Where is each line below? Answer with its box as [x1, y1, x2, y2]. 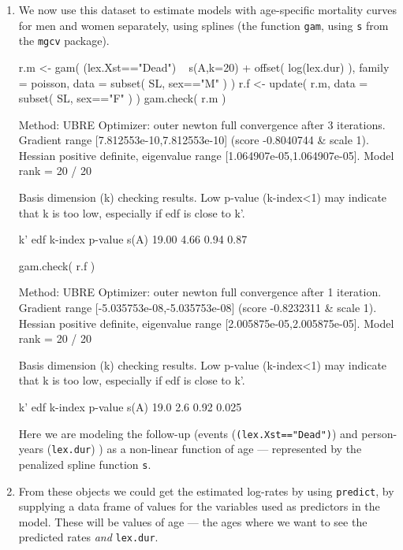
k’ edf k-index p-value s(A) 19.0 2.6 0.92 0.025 [18, 399, 242, 414]
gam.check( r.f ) [18, 257, 95, 273]
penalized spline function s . [18, 455, 151, 472]
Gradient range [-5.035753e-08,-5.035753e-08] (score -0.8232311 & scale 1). [18, 299, 377, 316]
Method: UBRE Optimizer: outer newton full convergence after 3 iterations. [18, 116, 386, 132]
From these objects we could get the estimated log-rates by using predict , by [18, 482, 394, 499]
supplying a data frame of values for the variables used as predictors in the [18, 498, 380, 515]
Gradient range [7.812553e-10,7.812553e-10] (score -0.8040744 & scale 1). [18, 132, 369, 148]
